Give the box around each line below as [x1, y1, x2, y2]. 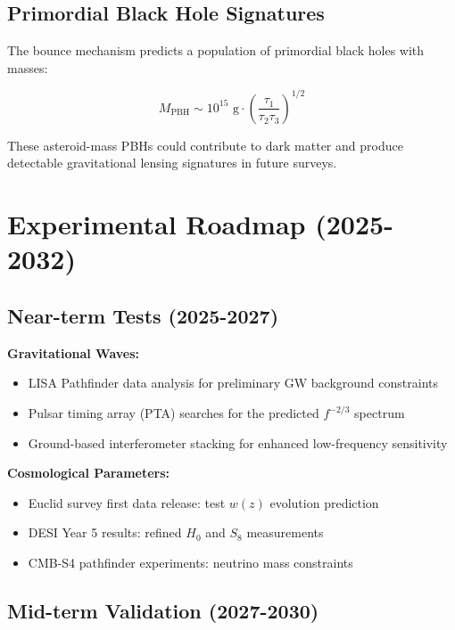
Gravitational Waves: [7, 343, 140, 362]
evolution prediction [269, 493, 379, 511]
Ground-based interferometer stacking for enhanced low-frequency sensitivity [28, 433, 448, 452]
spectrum [354, 404, 405, 422]
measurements [246, 523, 324, 542]
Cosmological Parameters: [7, 463, 170, 482]
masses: [7, 58, 48, 77]
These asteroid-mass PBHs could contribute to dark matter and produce [7, 135, 403, 154]
